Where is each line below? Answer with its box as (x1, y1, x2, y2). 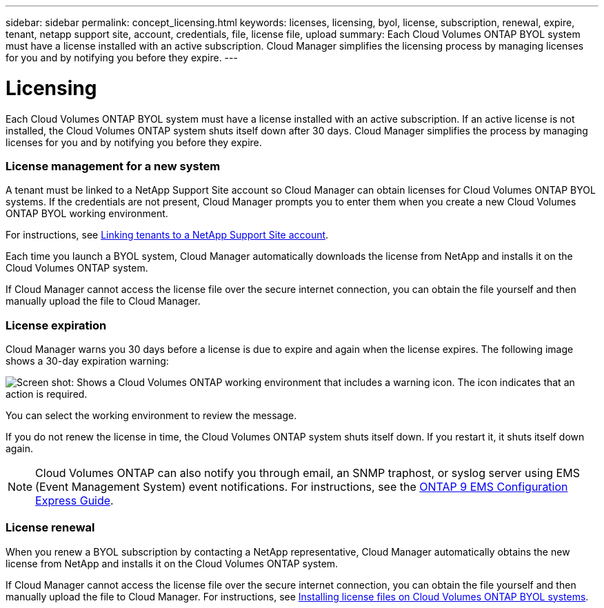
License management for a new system (6, 159, 221, 173)
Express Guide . (35, 494, 114, 507)
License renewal (6, 520, 95, 535)
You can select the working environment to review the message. (6, 409, 297, 421)
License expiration (6, 318, 107, 332)
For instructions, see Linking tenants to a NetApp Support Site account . (6, 229, 329, 241)
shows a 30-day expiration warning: (6, 355, 169, 367)
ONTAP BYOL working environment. (6, 207, 168, 220)
